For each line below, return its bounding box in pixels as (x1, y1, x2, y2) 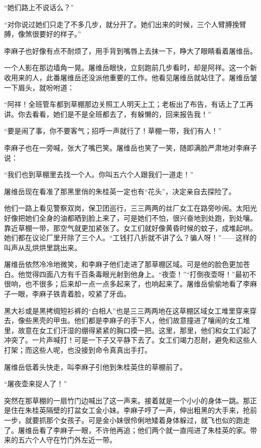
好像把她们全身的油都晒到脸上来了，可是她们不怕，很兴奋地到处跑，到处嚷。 (4, 212, 257, 223)
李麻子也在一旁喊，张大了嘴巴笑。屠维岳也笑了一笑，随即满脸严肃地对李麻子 (4, 142, 257, 153)
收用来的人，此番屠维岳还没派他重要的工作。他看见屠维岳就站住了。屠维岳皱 (4, 72, 257, 82)
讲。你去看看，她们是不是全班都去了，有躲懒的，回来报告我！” (4, 108, 211, 119)
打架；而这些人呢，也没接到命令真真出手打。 (4, 345, 152, 355)
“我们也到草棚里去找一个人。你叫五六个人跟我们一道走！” (4, 169, 194, 180)
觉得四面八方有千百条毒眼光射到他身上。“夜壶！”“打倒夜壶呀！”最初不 (25, 268, 256, 279)
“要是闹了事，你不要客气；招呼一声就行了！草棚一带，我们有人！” (4, 125, 222, 136)
